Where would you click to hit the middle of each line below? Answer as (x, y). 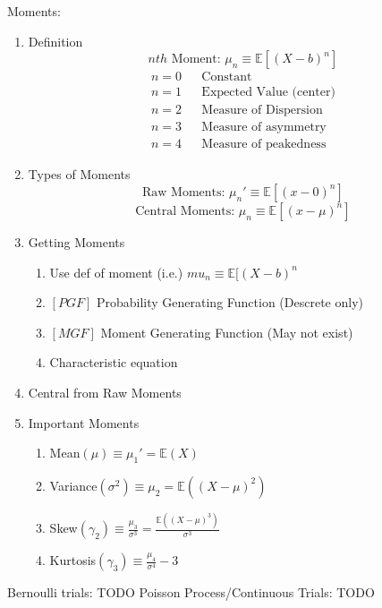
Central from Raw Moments (105, 392)
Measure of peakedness (264, 145)
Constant (227, 77)
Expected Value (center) (268, 93)
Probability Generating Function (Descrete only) (229, 302)
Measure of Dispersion (262, 111)
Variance (73, 485)
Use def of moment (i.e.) (116, 272)
